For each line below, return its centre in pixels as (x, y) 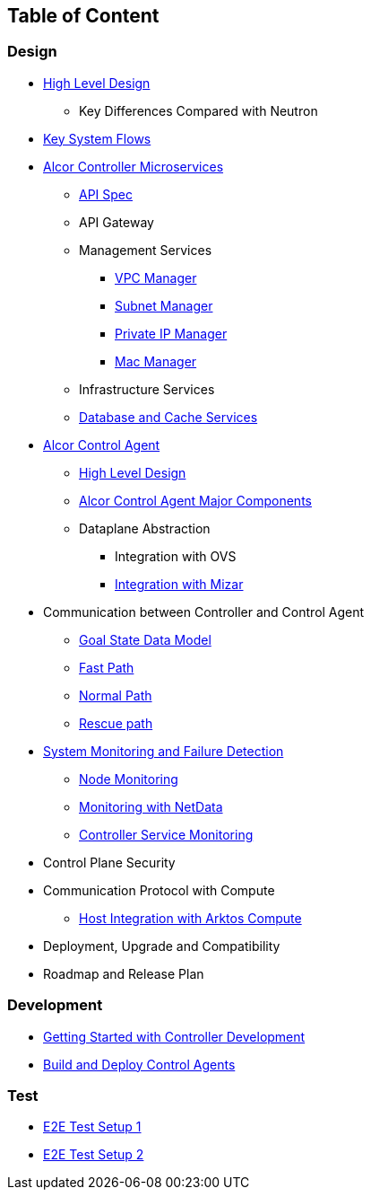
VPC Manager (156, 277)
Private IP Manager (171, 333)
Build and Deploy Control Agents (139, 1064)
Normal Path (116, 695)
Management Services (146, 250)
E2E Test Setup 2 (94, 1155)
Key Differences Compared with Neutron (198, 110)
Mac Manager (156, 361)
